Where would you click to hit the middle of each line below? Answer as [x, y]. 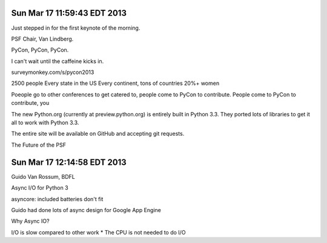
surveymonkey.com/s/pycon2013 [53, 72]
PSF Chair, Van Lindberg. [42, 39]
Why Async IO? [30, 221]
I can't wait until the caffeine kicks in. [58, 61]
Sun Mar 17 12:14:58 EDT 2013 [69, 162]
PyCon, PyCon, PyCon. [40, 50]
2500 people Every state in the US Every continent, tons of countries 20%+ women [115, 83]
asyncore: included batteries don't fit [57, 199]
